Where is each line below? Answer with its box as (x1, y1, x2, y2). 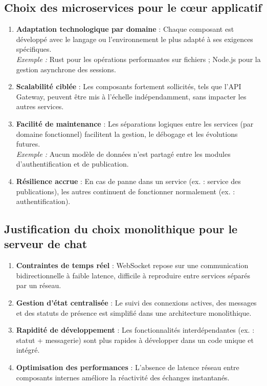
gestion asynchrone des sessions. (16, 64, 116, 74)
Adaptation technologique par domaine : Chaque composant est (16, 24, 234, 34)
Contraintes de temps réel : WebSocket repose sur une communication (16, 260, 249, 271)
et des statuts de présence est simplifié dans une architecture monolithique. (16, 307, 252, 318)
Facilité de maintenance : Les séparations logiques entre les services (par (16, 118, 254, 129)
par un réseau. (16, 280, 61, 291)
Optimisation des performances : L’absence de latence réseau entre (16, 362, 239, 373)
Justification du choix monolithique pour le (4, 221, 238, 237)
